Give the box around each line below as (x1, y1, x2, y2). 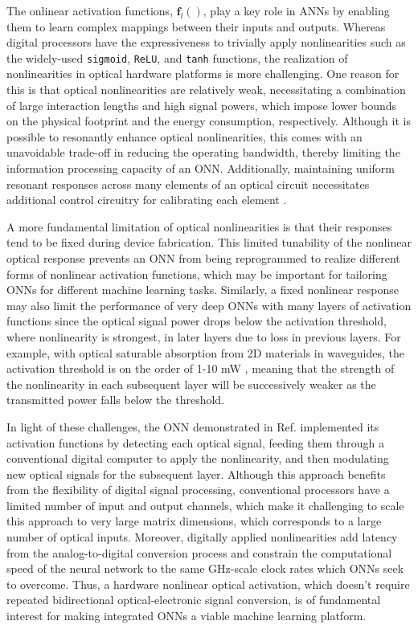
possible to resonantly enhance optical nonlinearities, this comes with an (6, 128, 363, 145)
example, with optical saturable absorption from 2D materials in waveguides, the (6, 344, 404, 361)
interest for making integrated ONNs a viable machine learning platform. (6, 607, 367, 624)
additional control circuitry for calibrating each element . (6, 191, 287, 208)
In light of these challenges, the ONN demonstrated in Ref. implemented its (6, 418, 379, 435)
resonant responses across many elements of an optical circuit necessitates (6, 175, 370, 192)
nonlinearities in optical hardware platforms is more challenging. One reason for (6, 65, 400, 82)
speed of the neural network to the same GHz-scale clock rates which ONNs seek (6, 560, 404, 577)
